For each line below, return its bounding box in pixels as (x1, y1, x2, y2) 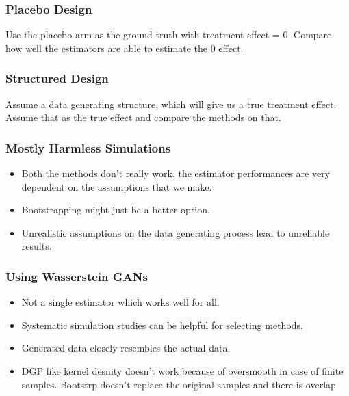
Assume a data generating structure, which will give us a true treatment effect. (5, 96, 337, 111)
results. (21, 239, 52, 253)
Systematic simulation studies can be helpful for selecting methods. (21, 317, 303, 332)
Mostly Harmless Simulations (5, 139, 171, 156)
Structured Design (5, 70, 109, 87)
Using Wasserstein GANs (5, 267, 148, 285)
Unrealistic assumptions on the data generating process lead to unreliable (21, 225, 330, 239)
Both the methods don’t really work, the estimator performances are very (21, 166, 331, 181)
